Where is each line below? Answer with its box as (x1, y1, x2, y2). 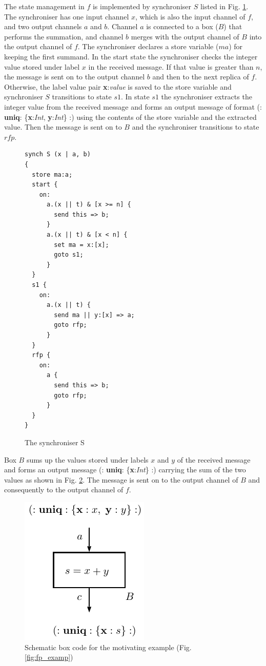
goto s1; (54, 251, 84, 259)
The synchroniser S (25, 436, 85, 447)
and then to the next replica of (152, 71, 249, 82)
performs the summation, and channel (4, 31, 124, 41)
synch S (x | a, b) (25, 151, 91, 158)
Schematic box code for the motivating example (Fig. (25, 641, 192, 652)
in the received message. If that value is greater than (88, 61, 254, 72)
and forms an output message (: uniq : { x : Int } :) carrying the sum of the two (4, 464, 246, 475)
